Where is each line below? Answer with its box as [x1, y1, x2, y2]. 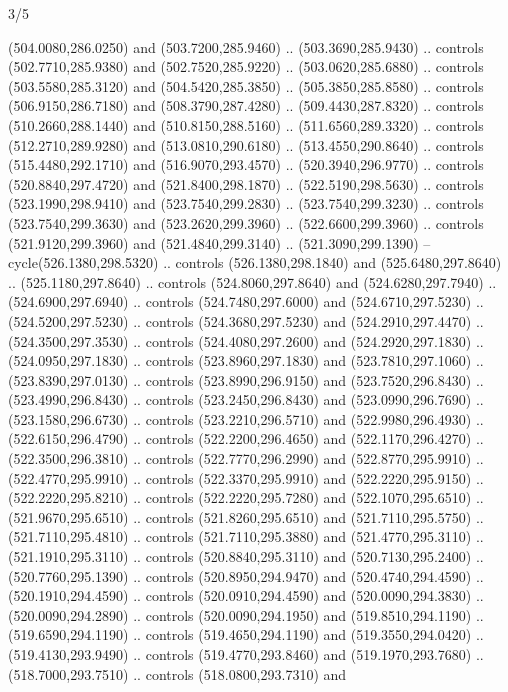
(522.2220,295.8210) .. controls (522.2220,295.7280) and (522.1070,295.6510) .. [8, 487, 484, 508]
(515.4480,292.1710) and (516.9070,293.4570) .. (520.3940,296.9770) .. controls [8, 154, 484, 175]
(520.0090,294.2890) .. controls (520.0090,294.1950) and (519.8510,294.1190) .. [8, 604, 484, 625]
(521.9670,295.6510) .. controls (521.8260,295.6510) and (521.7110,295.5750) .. [8, 506, 484, 527]
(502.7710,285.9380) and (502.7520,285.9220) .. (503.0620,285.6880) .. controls [8, 56, 484, 77]
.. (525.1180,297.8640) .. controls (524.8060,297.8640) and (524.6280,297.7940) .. [8, 271, 497, 292]
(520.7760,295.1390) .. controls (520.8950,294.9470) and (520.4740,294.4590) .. [8, 565, 484, 586]
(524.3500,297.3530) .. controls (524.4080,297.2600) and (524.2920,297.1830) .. [8, 330, 484, 351]
